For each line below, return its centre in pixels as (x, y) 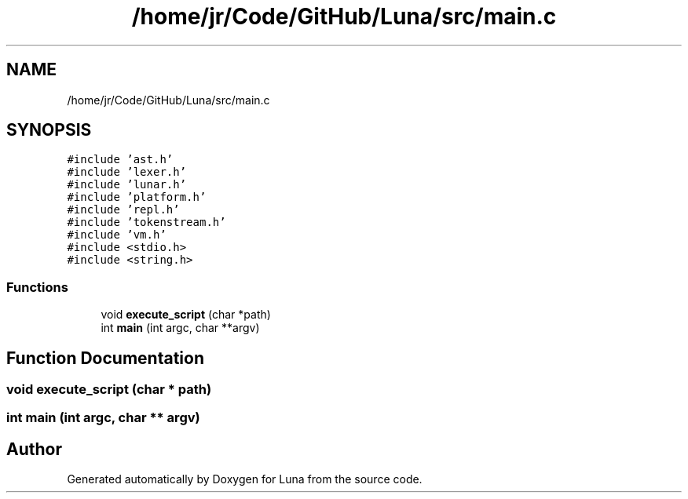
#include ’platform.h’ (137, 197)
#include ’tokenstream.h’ (146, 222)
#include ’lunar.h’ (127, 185)
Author (34, 449)
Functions (37, 287)
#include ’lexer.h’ (127, 172)
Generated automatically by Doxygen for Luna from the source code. (245, 479)
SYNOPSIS (49, 130)
